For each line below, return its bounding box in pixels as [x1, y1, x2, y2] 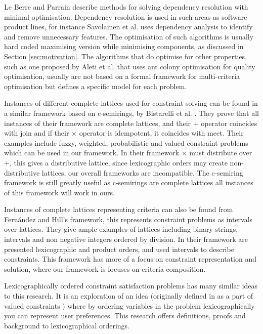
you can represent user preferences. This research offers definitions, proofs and [4, 310, 246, 321]
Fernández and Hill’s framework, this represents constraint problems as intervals [4, 214, 253, 224]
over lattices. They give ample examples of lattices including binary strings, [4, 224, 238, 234]
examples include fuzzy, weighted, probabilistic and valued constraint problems [4, 137, 248, 148]
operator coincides [201, 117, 257, 128]
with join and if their [4, 128, 69, 138]
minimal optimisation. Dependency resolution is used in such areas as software [4, 11, 247, 22]
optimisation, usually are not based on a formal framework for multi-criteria [4, 71, 240, 81]
